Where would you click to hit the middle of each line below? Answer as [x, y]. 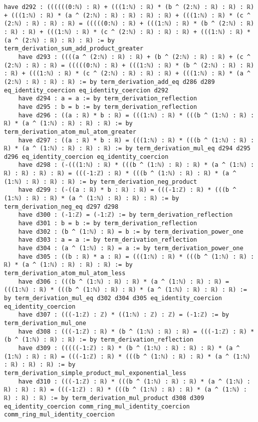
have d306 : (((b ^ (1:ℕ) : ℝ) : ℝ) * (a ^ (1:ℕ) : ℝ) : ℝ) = [124, 281]
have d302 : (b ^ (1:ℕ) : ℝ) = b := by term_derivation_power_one [131, 231]
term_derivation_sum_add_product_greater [74, 49]
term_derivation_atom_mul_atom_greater [70, 132]
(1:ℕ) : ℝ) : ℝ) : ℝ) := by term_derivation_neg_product [101, 182]
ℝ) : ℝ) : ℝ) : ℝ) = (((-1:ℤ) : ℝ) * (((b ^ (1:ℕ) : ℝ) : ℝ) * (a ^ [120, 174]
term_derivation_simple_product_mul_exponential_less [95, 373]
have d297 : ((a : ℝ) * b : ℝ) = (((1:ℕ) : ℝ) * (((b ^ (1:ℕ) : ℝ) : [136, 140]
